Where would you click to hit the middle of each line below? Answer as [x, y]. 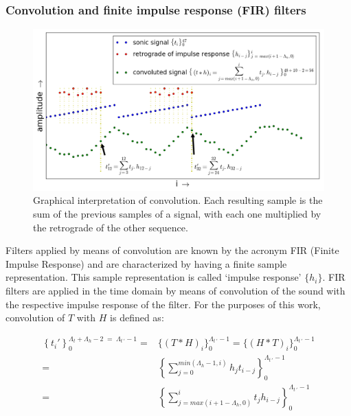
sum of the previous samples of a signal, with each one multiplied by [177, 213]
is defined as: [137, 317]
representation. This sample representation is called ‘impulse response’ [154, 277]
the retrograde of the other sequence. [111, 227]
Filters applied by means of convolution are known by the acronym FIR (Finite [172, 250]
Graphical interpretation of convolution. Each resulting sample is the [178, 200]
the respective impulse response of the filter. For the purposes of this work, [163, 304]
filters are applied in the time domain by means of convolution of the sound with [175, 290]
